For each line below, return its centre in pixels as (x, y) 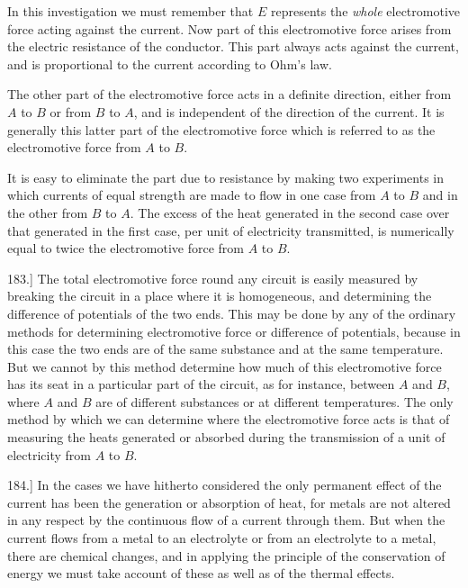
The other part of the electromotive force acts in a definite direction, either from (229, 94)
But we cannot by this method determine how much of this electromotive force (225, 366)
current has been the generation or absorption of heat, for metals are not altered (229, 502)
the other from (48, 212)
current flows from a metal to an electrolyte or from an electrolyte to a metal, (222, 538)
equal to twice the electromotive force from (126, 248)
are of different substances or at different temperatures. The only (274, 401)
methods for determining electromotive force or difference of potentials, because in (234, 331)
